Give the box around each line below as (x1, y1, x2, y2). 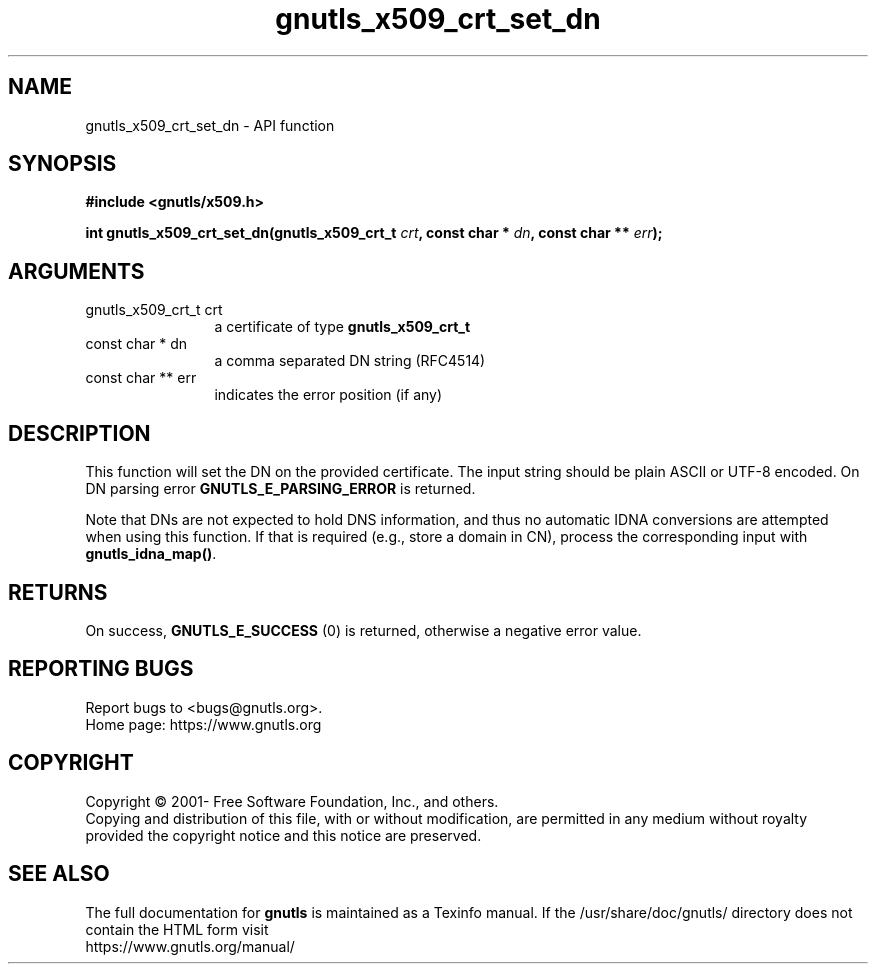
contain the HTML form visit (85, 920, 269, 938)
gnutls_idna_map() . (85, 545, 217, 563)
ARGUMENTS (8, 258, 145, 284)
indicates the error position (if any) (214, 386, 443, 404)
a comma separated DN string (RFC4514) (214, 352, 486, 370)
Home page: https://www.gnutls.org (85, 715, 322, 733)
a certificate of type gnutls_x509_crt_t (214, 318, 471, 336)
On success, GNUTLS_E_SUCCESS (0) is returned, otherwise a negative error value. (85, 621, 642, 639)
